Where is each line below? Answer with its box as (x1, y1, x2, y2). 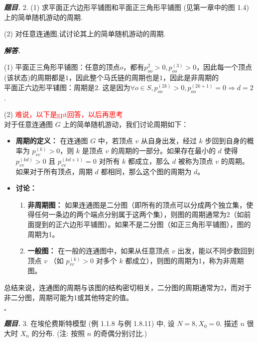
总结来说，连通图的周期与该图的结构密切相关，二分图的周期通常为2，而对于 (4, 282, 252, 293)
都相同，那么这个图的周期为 (101, 166, 192, 176)
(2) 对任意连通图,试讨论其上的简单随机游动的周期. (4, 28, 166, 39)
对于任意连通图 (4, 118, 53, 129)
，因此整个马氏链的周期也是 (68, 72, 159, 83)
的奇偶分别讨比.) (93, 328, 147, 338)
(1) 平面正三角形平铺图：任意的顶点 (4, 62, 120, 72)
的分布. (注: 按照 (31, 328, 85, 338)
